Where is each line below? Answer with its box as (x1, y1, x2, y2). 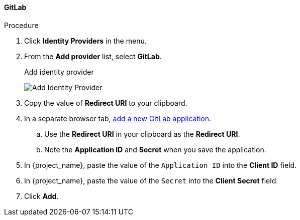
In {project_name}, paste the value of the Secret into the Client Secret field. (24, 176, 278, 185)
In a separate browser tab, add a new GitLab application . (24, 114, 212, 123)
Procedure (4, 21, 39, 30)
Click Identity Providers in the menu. (24, 36, 147, 45)
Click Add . (24, 191, 59, 200)
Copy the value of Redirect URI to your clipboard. (24, 98, 187, 107)
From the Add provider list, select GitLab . (24, 52, 162, 61)
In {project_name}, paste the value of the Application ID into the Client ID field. (24, 160, 297, 169)
